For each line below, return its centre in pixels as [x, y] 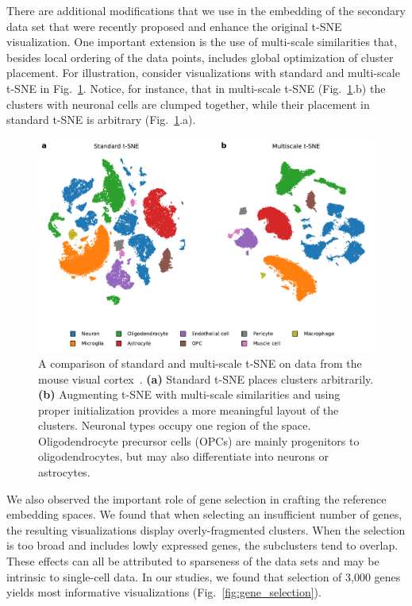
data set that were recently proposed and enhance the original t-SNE [174, 26]
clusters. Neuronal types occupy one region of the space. [175, 425]
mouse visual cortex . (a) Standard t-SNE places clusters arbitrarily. [206, 378]
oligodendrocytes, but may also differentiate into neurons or [183, 456]
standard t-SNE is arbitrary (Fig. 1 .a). [101, 120]
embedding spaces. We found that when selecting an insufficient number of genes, [204, 514]
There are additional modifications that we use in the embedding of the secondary [206, 10]
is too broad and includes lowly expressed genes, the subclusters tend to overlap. [202, 545]
